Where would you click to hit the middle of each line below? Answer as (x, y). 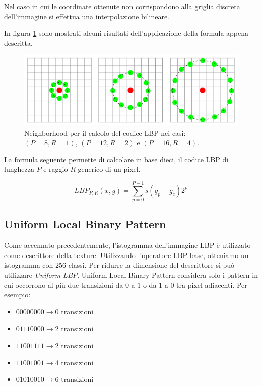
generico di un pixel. (109, 169)
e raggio (56, 169)
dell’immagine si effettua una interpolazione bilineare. (87, 16)
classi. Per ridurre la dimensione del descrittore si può (151, 265)
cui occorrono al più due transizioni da (64, 284)
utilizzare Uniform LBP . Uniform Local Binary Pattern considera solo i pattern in (131, 274)
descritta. (18, 43)
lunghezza (19, 169)
